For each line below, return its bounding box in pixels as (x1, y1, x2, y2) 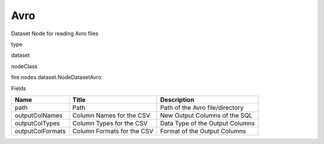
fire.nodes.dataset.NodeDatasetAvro (11, 73, 102, 81)
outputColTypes (14, 119, 60, 127)
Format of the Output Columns (160, 127, 246, 135)
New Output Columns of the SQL (160, 111, 253, 120)
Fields (11, 84, 26, 92)
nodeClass (11, 63, 38, 70)
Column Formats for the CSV (72, 127, 154, 135)
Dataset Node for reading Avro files (11, 30, 98, 37)
